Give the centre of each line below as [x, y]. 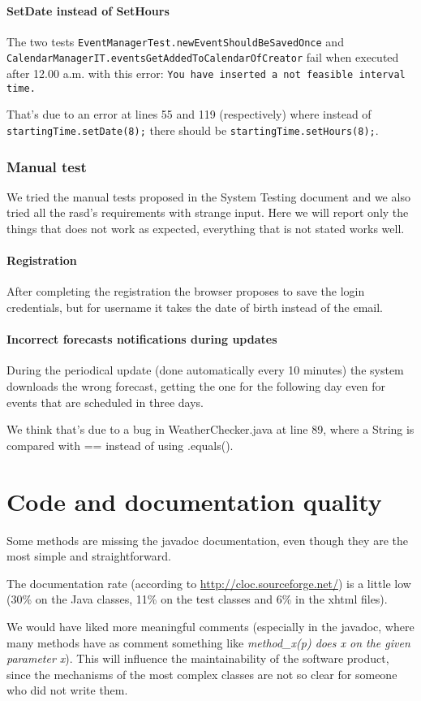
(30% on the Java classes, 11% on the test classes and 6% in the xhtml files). [197, 599]
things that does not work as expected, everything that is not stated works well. [206, 229]
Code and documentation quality [194, 501]
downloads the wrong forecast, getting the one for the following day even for [196, 386]
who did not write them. [67, 690]
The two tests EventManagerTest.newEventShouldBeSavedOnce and [175, 41]
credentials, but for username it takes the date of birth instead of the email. [195, 307]
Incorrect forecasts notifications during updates [142, 339]
